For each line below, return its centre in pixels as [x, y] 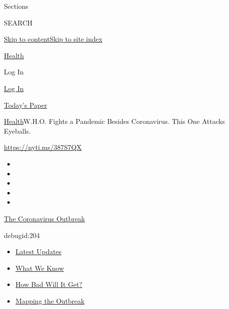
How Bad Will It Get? [49, 284]
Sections [16, 6]
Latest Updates [38, 251]
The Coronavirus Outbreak [45, 218]
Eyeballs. [17, 131]
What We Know [40, 268]
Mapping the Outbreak [50, 300]
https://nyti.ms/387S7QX [43, 147]
